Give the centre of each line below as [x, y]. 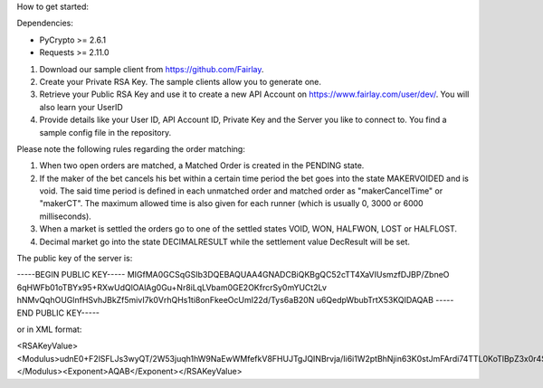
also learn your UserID [81, 107]
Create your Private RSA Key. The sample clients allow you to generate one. [180, 81]
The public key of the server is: [75, 259]
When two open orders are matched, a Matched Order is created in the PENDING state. [202, 166]
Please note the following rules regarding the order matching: [131, 148]
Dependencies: [45, 24]
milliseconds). [66, 216]
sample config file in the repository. [105, 132]
